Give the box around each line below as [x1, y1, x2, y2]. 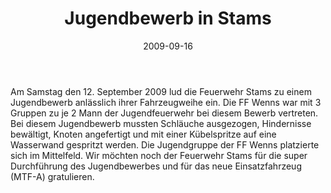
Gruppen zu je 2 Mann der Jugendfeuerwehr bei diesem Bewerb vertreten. [10, 107, 319, 119]
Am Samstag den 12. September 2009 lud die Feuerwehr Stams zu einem [10, 85, 312, 97]
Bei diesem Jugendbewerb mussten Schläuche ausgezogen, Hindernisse [10, 117, 312, 129]
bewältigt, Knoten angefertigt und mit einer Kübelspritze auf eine [10, 128, 277, 140]
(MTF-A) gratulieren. [10, 170, 95, 182]
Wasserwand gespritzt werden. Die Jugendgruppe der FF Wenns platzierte [10, 138, 320, 151]
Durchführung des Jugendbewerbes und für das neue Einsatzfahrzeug [10, 160, 302, 172]
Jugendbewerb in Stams [64, 7, 272, 30]
